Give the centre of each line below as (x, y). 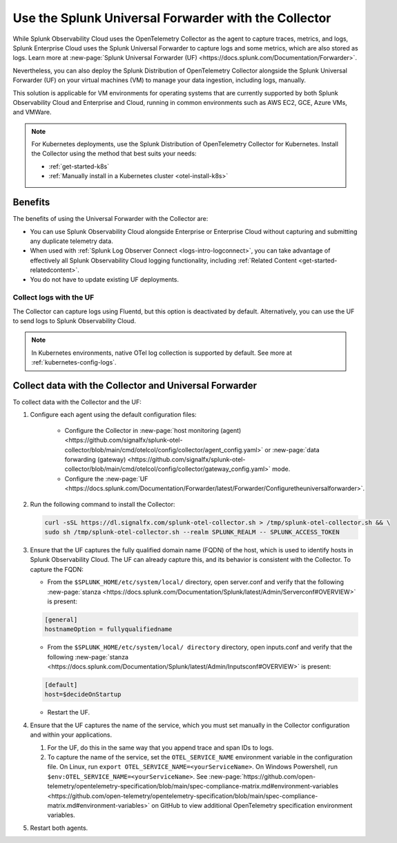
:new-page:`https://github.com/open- (262, 776)
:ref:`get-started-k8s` (79, 166)
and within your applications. (71, 735)
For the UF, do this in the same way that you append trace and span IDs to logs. (161, 747)
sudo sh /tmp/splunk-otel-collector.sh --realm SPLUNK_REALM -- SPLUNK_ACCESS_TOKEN (192, 532)
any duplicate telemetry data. (71, 241)
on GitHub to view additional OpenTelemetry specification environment (252, 805)
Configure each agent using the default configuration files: (113, 415)
